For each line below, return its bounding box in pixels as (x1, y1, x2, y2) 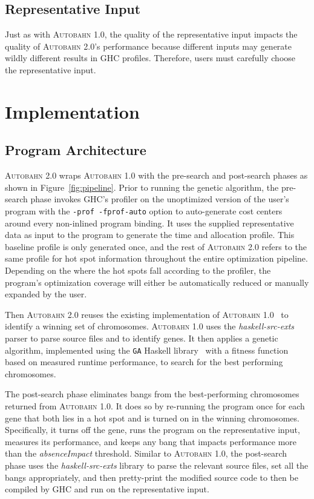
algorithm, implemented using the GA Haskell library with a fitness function (5, 343, 289, 356)
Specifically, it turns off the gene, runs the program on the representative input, (5, 423, 300, 436)
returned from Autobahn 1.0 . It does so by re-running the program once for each (5, 399, 305, 412)
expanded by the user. (5, 288, 87, 300)
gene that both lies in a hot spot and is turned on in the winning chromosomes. (5, 411, 299, 424)
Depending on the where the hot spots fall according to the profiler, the (5, 263, 271, 276)
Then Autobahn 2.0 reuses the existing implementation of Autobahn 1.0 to (5, 308, 289, 320)
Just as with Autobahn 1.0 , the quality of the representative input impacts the (5, 28, 298, 41)
